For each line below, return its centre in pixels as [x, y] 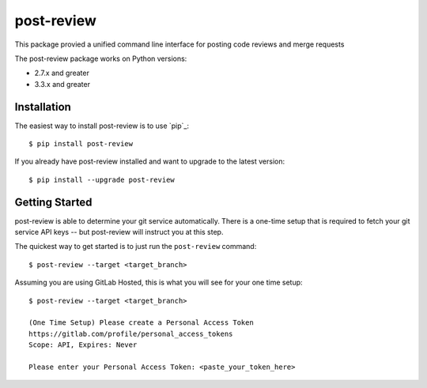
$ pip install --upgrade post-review [102, 179]
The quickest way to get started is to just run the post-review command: [136, 247]
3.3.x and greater [62, 84]
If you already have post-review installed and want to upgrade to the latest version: [149, 161]
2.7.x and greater [62, 73]
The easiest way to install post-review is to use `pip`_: [102, 126]
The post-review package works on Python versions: [101, 58]
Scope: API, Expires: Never [83, 345]
